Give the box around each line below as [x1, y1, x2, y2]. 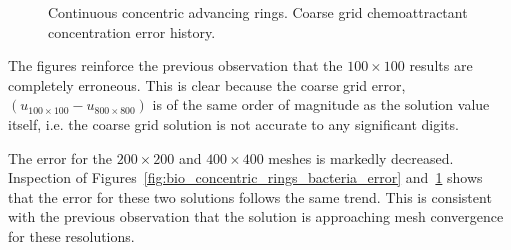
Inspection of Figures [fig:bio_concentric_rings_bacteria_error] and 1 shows [8, 167, 483, 188]
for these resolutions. [8, 225, 135, 246]
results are [409, 55, 473, 76]
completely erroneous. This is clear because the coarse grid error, [8, 74, 406, 95]
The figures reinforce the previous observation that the [8, 55, 343, 76]
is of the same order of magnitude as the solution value [152, 94, 490, 115]
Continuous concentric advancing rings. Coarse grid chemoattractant [48, 2, 468, 22]
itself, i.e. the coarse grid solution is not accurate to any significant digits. [8, 113, 459, 134]
